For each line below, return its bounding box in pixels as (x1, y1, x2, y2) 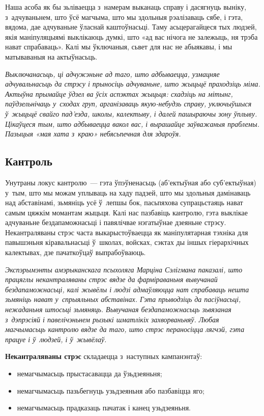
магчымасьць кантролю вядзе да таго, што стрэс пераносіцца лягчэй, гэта (5, 324, 245, 335)
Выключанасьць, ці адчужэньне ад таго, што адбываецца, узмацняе (5, 68, 220, 79)
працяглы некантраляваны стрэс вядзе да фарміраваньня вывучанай (5, 274, 218, 285)
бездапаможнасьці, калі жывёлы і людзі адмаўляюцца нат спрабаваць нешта (5, 284, 249, 294)
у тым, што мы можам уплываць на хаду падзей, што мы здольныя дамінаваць (5, 187, 251, 198)
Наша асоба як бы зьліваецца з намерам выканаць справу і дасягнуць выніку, (5, 2, 247, 12)
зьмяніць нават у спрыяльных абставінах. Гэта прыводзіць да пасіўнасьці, (5, 294, 241, 304)
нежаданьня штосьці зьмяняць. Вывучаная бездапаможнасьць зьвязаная (5, 304, 231, 315)
